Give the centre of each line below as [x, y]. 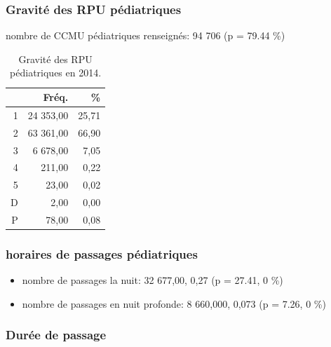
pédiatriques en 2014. [56, 73]
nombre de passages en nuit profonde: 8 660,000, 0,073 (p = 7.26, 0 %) [174, 303]
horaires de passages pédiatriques [102, 253]
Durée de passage [56, 335]
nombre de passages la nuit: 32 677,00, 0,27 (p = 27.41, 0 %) [153, 280]
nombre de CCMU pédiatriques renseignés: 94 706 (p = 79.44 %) [146, 35]
